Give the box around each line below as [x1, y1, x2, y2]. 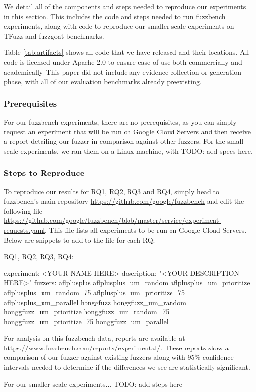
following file [4, 205, 43, 216]
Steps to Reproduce [4, 167, 85, 179]
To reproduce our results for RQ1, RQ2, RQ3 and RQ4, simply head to [4, 186, 219, 196]
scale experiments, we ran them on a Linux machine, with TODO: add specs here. [4, 145, 253, 156]
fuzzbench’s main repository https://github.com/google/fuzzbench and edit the [4, 196, 244, 206]
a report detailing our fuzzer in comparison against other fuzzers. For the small [4, 136, 244, 146]
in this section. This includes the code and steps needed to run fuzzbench [4, 11, 226, 21]
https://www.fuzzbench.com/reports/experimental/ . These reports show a [4, 342, 229, 352]
